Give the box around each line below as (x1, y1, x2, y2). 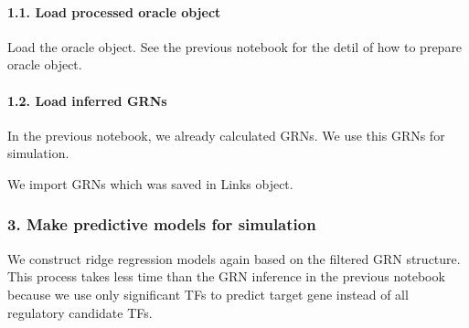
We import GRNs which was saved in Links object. (7, 174, 293, 193)
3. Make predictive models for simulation (7, 213, 316, 236)
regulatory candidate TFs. (7, 302, 153, 322)
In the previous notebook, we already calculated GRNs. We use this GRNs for (7, 125, 445, 144)
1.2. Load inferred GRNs (7, 90, 167, 110)
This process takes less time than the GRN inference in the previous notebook (7, 267, 445, 286)
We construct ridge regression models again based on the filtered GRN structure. (7, 249, 461, 268)
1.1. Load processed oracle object (7, 2, 221, 21)
